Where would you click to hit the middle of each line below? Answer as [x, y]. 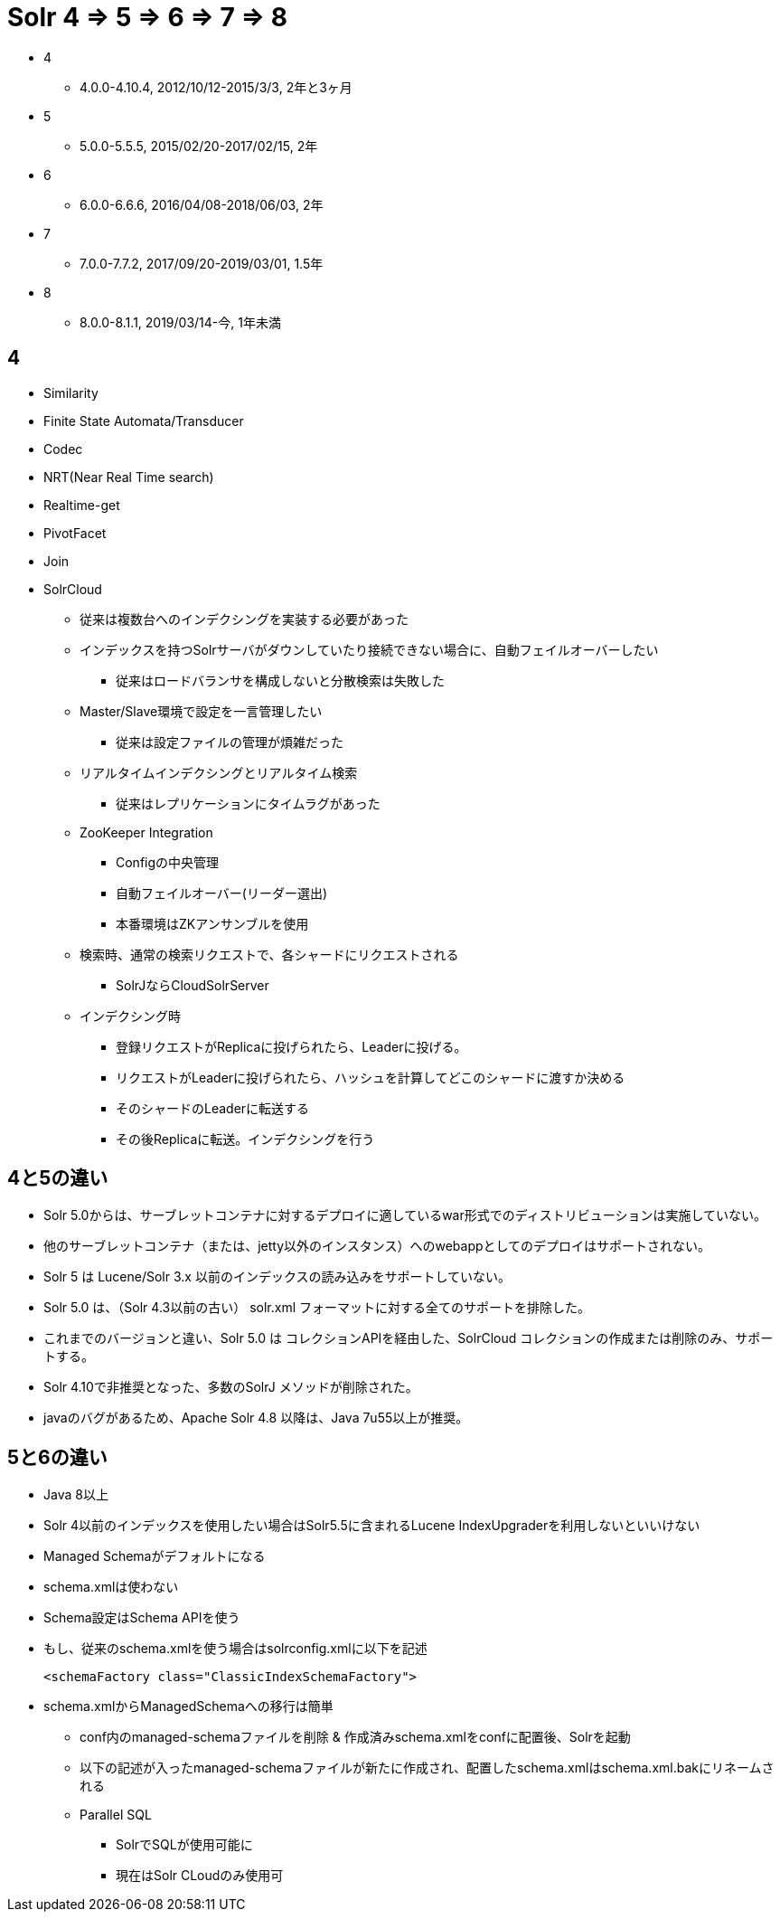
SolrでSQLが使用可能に [184, 1845]
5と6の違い [57, 1457]
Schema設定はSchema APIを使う [142, 1618]
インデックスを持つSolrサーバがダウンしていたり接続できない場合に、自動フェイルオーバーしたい [369, 649]
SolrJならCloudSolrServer [193, 985]
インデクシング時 [130, 1016]
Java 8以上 [76, 1495]
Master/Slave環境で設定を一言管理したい [201, 711]
